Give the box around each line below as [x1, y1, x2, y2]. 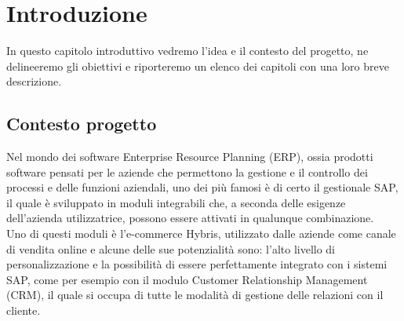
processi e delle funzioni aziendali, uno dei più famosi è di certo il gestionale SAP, [6, 179, 399, 195]
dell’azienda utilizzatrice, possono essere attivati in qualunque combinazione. [6, 210, 374, 226]
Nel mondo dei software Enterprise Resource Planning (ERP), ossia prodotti [6, 148, 373, 165]
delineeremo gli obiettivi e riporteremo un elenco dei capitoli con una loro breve [6, 57, 389, 74]
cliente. [6, 302, 41, 319]
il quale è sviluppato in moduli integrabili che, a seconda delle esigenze [6, 194, 346, 210]
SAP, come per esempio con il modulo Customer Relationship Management [6, 271, 368, 287]
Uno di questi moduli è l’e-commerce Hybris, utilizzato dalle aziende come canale [6, 225, 396, 242]
